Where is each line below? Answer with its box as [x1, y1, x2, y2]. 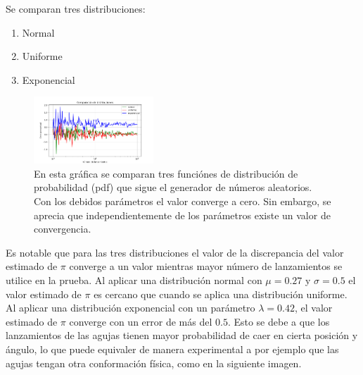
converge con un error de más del [69, 314, 212, 328]
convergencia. [34, 221, 91, 236]
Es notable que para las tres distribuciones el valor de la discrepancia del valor [6, 245, 344, 259]
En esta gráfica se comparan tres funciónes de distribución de [34, 166, 298, 180]
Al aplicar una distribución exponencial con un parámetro [6, 300, 255, 315]
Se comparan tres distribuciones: [6, 1, 146, 16]
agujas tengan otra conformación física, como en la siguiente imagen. [6, 355, 302, 370]
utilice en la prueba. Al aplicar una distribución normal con [6, 272, 262, 287]
